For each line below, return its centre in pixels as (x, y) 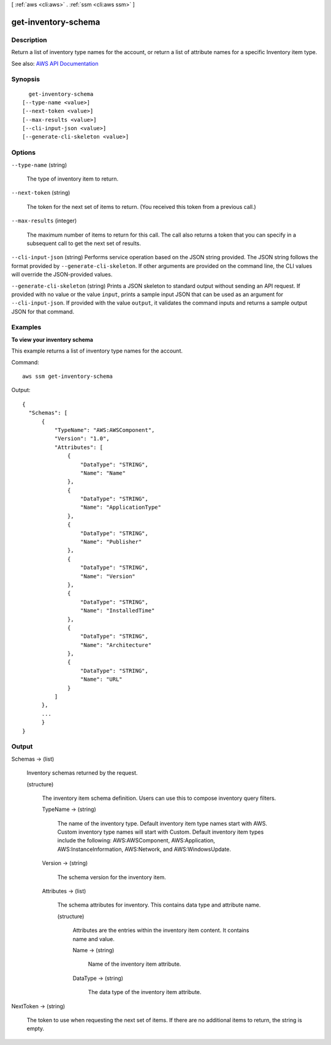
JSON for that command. (43, 311)
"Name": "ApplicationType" (121, 507)
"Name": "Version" (108, 576)
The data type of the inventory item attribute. (145, 992)
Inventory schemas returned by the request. (82, 773)
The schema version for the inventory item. (112, 877)
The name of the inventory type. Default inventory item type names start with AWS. (162, 823)
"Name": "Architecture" (116, 645)
